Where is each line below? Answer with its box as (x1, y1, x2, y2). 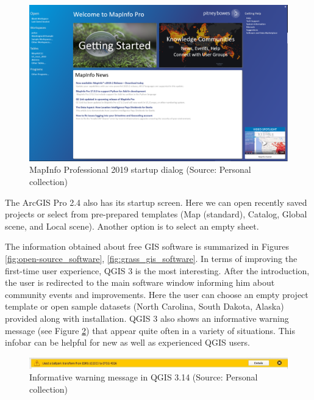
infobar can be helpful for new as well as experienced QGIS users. (5, 336, 250, 349)
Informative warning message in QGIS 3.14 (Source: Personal (29, 371, 258, 384)
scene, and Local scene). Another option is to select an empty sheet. (5, 219, 259, 232)
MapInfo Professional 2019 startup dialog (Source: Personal (29, 163, 251, 176)
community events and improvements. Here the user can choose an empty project (5, 288, 309, 300)
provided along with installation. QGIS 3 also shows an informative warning (5, 312, 289, 325)
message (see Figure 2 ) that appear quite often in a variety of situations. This (5, 324, 295, 336)
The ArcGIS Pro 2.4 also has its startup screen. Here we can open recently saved (5, 195, 307, 208)
